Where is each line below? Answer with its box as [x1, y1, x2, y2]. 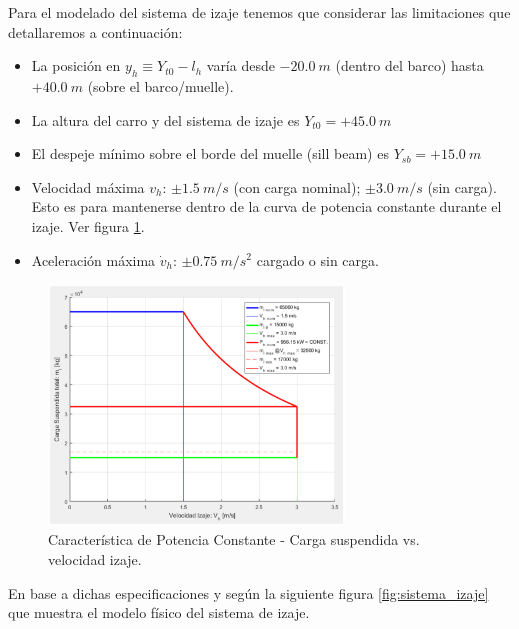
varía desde [206, 55, 275, 76]
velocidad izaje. [48, 549, 142, 570]
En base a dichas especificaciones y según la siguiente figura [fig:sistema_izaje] [8, 582, 489, 603]
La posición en [31, 55, 121, 76]
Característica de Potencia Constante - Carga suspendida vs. [48, 529, 420, 550]
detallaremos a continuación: [8, 21, 183, 42]
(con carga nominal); [233, 176, 361, 197]
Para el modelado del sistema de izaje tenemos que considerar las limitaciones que [8, 2, 511, 22]
